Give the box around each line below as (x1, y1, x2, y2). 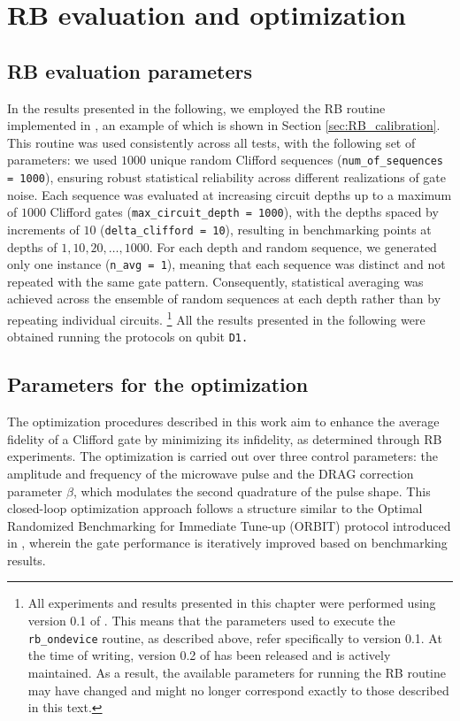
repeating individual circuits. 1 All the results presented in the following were (7, 308, 425, 328)
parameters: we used (7, 150, 118, 169)
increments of (7, 219, 80, 238)
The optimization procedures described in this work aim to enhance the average (7, 412, 440, 431)
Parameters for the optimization (7, 371, 309, 398)
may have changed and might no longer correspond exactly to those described (27, 680, 449, 699)
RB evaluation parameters (7, 57, 253, 84)
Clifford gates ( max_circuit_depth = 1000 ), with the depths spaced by (50, 203, 439, 221)
